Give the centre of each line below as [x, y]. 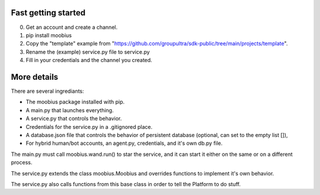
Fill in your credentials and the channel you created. [89, 60]
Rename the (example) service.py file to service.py [88, 52]
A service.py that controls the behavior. [74, 119]
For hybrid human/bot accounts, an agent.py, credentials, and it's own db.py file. [124, 143]
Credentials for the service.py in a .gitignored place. [89, 126]
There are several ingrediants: [47, 91]
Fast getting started [48, 13]
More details [35, 77]
